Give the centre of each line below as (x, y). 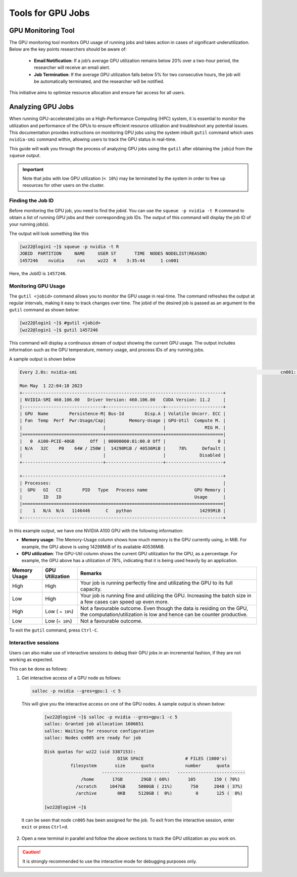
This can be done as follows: (38, 669)
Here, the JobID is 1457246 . (38, 273)
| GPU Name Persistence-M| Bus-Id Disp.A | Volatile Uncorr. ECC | (123, 413)
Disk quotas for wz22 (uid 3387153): (90, 752)
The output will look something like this (49, 234)
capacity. (91, 589)
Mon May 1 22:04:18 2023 (51, 386)
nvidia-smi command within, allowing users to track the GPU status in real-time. (93, 139)
